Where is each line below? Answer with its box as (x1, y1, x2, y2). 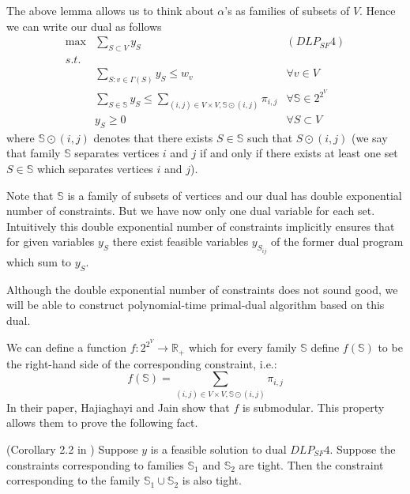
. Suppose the (329, 440, 396, 457)
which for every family (188, 339, 297, 356)
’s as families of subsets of (224, 2, 350, 18)
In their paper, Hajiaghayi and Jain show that (6, 398, 230, 415)
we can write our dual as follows (6, 17, 162, 34)
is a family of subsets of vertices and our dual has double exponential (67, 187, 402, 203)
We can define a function (6, 339, 127, 356)
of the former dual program (271, 233, 404, 250)
